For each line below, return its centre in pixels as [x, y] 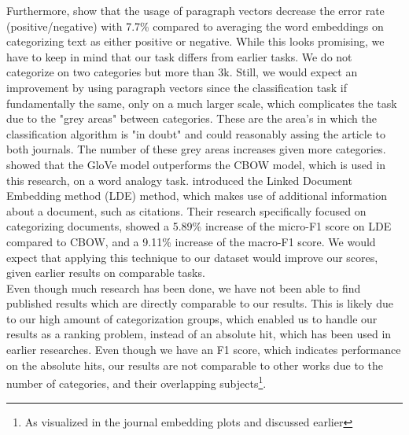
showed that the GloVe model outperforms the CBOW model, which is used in [196, 164]
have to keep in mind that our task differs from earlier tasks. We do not [179, 56]
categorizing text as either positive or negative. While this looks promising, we [195, 41]
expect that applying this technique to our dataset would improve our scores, [192, 257]
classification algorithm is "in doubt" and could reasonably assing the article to [196, 133]
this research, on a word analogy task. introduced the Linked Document [179, 180]
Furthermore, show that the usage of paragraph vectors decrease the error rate [195, 10]
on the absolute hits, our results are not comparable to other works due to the [195, 365]
